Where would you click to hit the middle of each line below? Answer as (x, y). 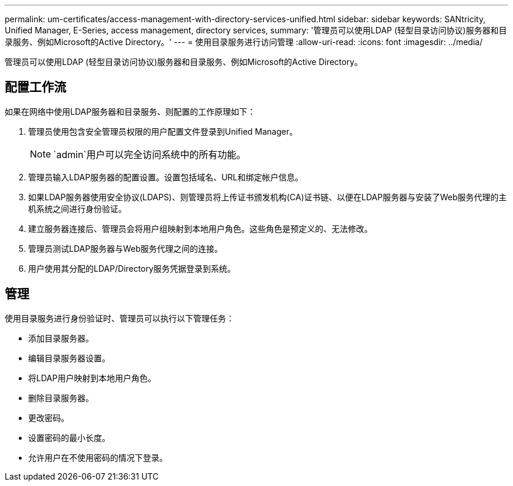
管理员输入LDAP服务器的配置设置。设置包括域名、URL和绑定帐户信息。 (166, 177)
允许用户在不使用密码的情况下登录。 (98, 457)
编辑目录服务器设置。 (69, 358)
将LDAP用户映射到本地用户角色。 (92, 378)
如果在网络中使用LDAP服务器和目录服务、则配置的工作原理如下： (130, 111)
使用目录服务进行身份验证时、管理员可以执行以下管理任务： (119, 318)
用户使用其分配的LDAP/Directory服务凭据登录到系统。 (132, 268)
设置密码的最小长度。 (69, 437)
